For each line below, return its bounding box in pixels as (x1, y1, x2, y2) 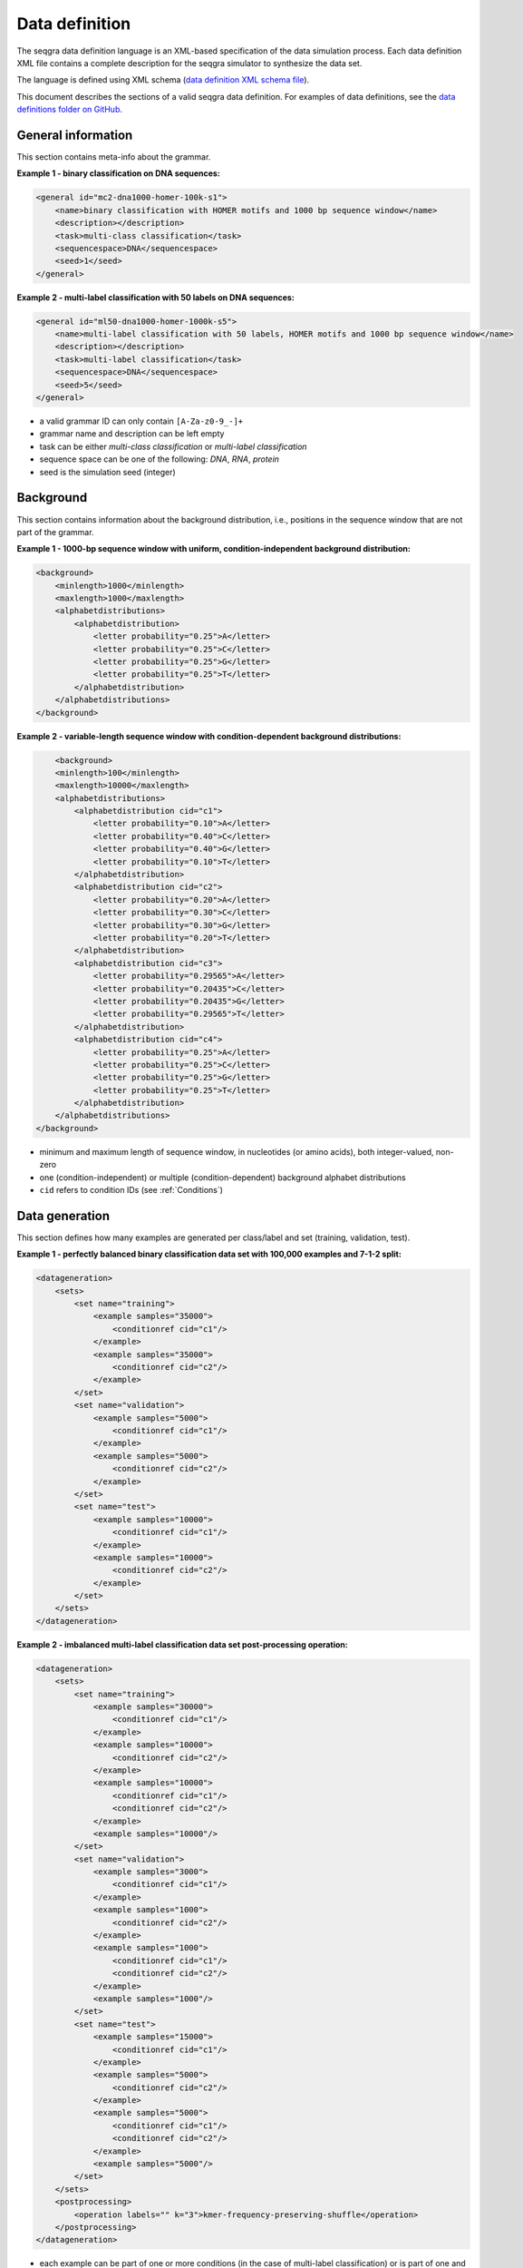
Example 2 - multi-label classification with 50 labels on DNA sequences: (16, 291, 295, 303)
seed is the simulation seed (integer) (39, 466, 176, 477)
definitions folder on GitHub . (16, 104, 122, 115)
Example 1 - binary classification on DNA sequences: (16, 168, 221, 179)
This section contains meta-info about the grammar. (16, 152, 211, 162)
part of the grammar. (16, 526, 94, 537)
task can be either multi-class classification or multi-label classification (39, 441, 307, 452)
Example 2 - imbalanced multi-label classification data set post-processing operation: (16, 1638, 349, 1650)
